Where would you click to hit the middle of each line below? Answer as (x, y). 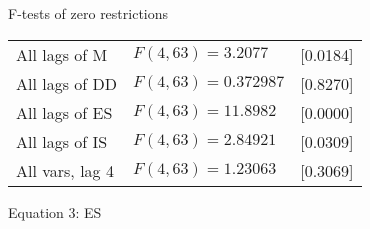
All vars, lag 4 (65, 170)
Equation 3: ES (55, 211)
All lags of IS (62, 141)
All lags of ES (64, 112)
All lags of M (62, 54)
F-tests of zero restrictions (88, 13)
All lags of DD (66, 83)
